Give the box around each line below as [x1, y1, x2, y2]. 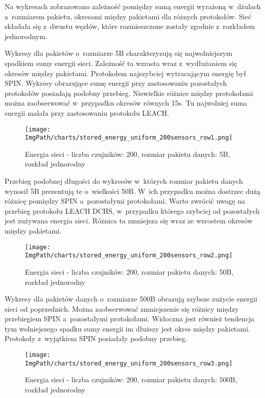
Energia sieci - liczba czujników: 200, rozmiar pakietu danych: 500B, [25, 374, 238, 385]
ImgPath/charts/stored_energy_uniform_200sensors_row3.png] [25, 359, 233, 367]
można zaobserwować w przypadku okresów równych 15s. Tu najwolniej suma [5, 97, 247, 108]
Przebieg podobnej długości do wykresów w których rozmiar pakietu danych [5, 176, 243, 186]
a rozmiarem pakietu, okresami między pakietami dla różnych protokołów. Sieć [5, 11, 251, 21]
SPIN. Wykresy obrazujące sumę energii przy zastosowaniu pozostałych [5, 78, 227, 88]
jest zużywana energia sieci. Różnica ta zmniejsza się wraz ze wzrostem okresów [5, 215, 253, 226]
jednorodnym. [5, 30, 48, 41]
